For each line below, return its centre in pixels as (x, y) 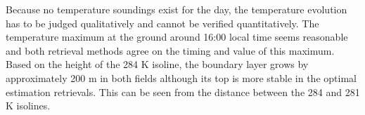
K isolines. (28, 106)
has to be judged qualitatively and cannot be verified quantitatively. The (162, 23)
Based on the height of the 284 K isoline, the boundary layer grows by (157, 64)
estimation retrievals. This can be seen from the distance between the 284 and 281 (183, 92)
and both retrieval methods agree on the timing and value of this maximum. (170, 50)
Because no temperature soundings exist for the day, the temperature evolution (177, 9)
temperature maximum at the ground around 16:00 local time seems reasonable (177, 37)
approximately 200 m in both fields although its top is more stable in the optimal (181, 77)
